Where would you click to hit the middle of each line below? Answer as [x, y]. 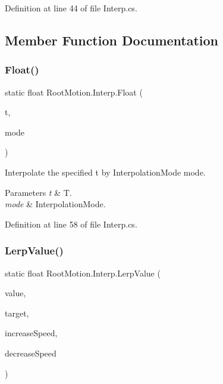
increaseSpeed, [31, 333]
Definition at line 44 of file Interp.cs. [71, 8]
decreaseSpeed [31, 353]
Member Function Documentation [112, 40]
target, [17, 313]
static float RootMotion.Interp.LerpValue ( [83, 273]
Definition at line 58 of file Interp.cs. [71, 224]
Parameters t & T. [38, 192]
